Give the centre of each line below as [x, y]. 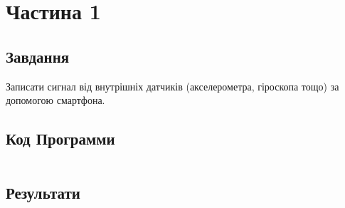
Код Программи [60, 139]
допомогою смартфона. [55, 100]
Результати [43, 193]
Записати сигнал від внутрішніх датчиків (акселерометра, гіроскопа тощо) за [172, 86]
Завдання [38, 56]
